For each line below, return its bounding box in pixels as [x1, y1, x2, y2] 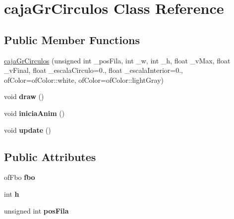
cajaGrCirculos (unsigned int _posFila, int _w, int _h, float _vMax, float [4, 55, 231, 65]
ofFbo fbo [4, 172, 35, 182]
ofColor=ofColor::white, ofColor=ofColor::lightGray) [4, 74, 164, 85]
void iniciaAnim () [4, 108, 65, 118]
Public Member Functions [4, 32, 140, 47]
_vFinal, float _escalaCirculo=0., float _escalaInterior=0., [4, 65, 183, 75]
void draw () [4, 91, 44, 102]
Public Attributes [4, 149, 96, 164]
